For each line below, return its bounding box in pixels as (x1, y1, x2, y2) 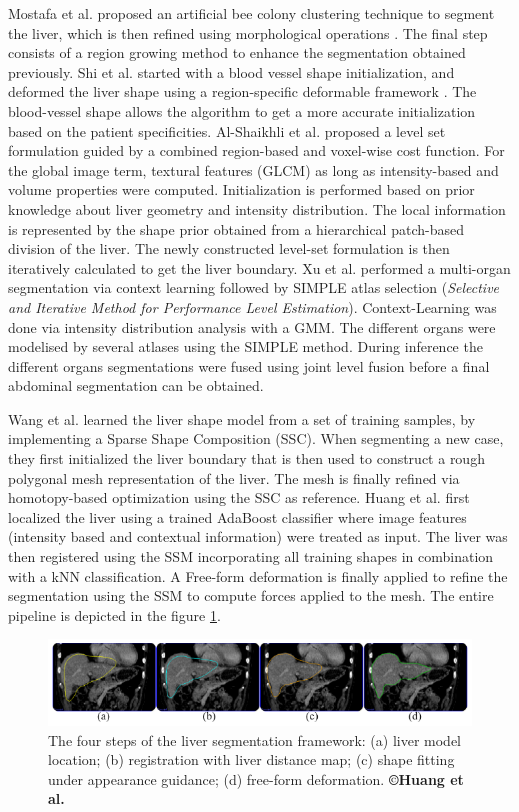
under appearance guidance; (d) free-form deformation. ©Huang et (48, 768, 464, 789)
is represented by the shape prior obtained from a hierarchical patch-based (8, 218, 464, 239)
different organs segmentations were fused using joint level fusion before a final (8, 355, 490, 376)
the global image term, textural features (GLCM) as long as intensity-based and (8, 159, 499, 180)
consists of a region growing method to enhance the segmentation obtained (8, 42, 466, 63)
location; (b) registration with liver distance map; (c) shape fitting (48, 749, 455, 770)
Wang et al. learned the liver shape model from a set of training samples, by (8, 408, 476, 429)
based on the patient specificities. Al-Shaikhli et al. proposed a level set (8, 120, 446, 141)
